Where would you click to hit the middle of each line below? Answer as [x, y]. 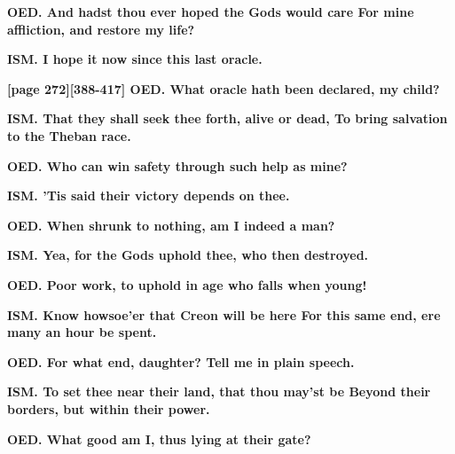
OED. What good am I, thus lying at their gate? [159, 438]
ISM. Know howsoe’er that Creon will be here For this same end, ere [224, 314]
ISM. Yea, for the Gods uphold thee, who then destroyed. [188, 255]
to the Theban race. [69, 135]
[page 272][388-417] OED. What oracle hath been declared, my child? [224, 88]
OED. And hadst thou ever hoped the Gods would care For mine [211, 12]
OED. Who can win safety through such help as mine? [177, 165]
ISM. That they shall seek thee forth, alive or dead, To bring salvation [227, 118]
